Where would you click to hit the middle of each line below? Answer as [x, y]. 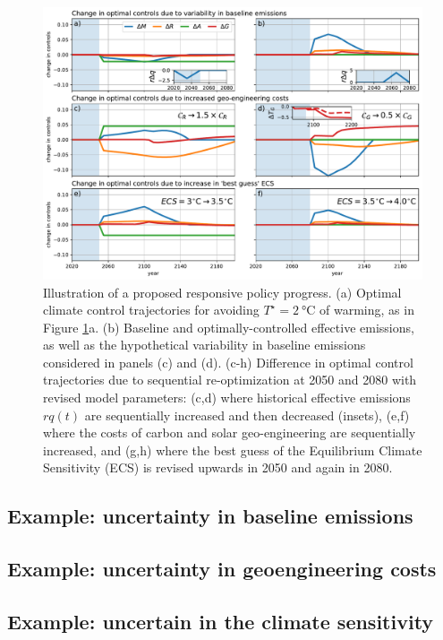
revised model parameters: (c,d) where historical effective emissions [227, 398]
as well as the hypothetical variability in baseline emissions [204, 345]
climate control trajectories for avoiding [151, 310]
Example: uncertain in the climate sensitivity [221, 621]
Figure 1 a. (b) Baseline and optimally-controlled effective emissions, [229, 327]
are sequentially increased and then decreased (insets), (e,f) [247, 415]
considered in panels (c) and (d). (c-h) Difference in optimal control [228, 362]
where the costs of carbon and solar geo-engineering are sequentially [230, 432]
